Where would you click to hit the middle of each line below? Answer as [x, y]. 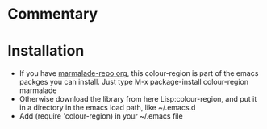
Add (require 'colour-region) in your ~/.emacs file [101, 116]
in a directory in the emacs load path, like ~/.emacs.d [107, 108]
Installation [46, 51]
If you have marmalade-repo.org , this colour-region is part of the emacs [139, 73]
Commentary [53, 14]
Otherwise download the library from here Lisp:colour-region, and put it [138, 99]
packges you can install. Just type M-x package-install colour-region [134, 82]
